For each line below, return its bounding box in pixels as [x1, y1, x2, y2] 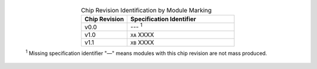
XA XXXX [130, 30, 154, 39]
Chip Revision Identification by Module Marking [81, 6, 212, 15]
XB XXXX [130, 38, 154, 46]
